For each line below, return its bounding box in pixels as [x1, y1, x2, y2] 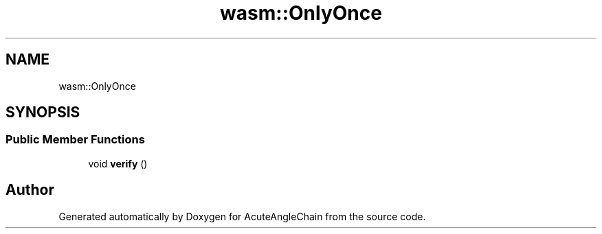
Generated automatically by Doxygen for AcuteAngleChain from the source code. [58, 210, 426, 222]
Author [5, 181, 54, 199]
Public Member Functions [5, 132, 145, 147]
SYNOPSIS [5, 104, 80, 121]
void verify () [88, 157, 148, 169]
